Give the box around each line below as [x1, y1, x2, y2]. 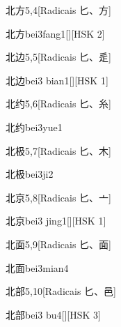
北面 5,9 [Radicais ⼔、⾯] [6, 236, 111, 251]
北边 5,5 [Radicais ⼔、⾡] [6, 50, 111, 64]
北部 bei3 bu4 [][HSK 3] [6, 307, 101, 321]
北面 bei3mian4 [6, 260, 69, 275]
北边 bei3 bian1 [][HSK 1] [6, 73, 108, 87]
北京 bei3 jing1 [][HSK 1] [6, 213, 106, 228]
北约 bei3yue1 [6, 119, 63, 134]
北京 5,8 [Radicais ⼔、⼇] [6, 190, 111, 204]
